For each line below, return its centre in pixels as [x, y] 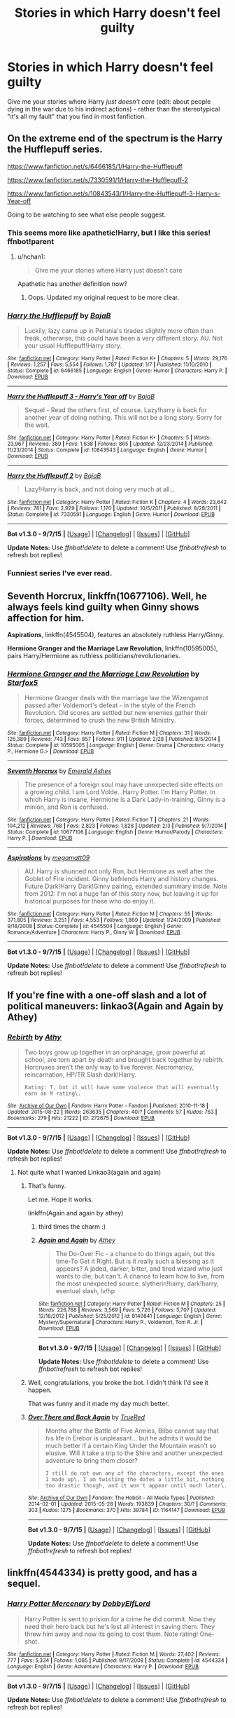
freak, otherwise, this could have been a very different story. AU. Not [123, 339]
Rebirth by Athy [34, 1037]
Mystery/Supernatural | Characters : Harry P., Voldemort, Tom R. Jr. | [120, 1323]
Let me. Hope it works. [60, 1199]
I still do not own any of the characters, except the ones [135, 1473]
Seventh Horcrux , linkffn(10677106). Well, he [107, 596]
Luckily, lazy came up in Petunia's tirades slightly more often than [119, 331]
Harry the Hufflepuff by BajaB [59, 315]
